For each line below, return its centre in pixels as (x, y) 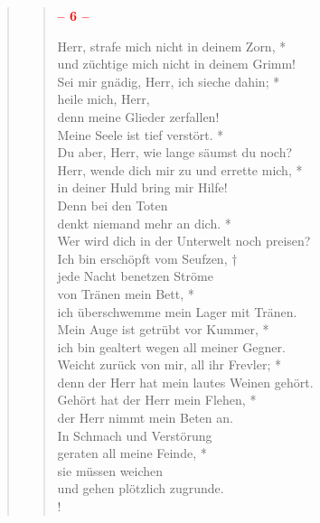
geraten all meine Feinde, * (132, 453)
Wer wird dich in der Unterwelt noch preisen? (184, 241)
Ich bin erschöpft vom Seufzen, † (147, 258)
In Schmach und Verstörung (135, 435)
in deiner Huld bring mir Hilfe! (142, 187)
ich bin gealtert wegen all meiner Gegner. (171, 346)
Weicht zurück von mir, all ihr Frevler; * (169, 364)
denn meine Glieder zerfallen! (138, 116)
